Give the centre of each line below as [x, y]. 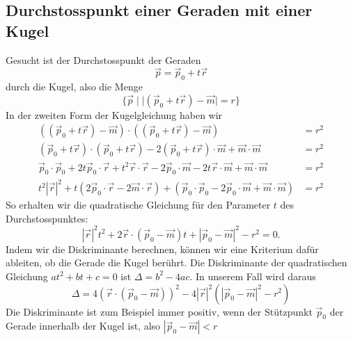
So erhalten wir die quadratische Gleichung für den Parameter [138, 205]
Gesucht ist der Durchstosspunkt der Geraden [103, 59]
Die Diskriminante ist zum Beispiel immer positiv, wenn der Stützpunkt [159, 311]
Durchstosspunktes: [47, 218]
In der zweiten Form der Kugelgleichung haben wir [114, 114]
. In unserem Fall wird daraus [253, 276]
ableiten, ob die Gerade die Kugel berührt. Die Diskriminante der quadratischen [176, 262]
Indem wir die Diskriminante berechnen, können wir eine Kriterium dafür [162, 249]
